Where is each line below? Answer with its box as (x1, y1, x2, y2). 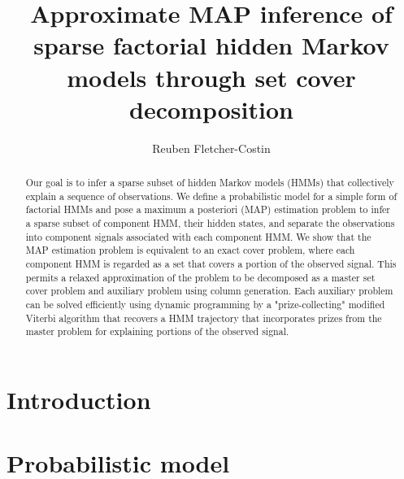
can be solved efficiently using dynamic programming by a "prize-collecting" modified (25, 297, 385, 311)
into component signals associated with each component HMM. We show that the (25, 229, 371, 243)
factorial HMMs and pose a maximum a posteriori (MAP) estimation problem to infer (25, 202, 390, 216)
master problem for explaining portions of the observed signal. (25, 324, 289, 338)
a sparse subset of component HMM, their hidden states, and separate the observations (25, 216, 395, 230)
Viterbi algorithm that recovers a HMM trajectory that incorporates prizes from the (25, 311, 382, 324)
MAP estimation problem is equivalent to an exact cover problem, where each (25, 243, 355, 257)
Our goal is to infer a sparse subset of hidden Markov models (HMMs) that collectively (25, 176, 394, 189)
